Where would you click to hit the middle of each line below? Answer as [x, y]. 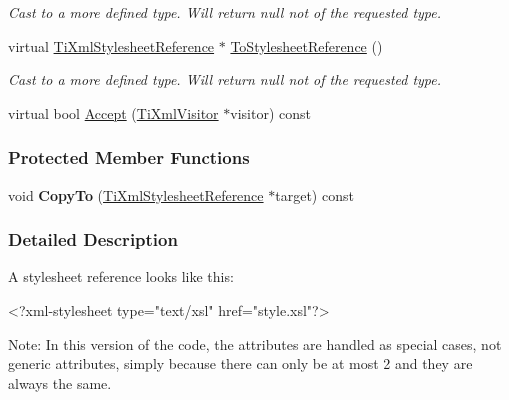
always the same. [60, 382]
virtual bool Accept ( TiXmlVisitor [113, 112]
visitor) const [270, 112]
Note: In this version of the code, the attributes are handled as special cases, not [255, 343]
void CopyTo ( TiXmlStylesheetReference [136, 194]
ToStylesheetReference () [306, 45]
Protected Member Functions [129, 157]
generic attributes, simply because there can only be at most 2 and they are [240, 363]
